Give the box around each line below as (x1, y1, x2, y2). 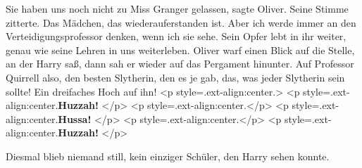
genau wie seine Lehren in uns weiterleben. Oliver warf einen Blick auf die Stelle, (6, 42, 355, 57)
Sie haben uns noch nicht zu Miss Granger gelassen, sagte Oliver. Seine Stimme (6, 1, 349, 15)
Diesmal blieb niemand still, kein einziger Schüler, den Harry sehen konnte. (6, 148, 330, 163)
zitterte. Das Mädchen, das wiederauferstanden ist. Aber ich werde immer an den (6, 15, 356, 30)
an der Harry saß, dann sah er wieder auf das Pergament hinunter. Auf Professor (6, 56, 354, 71)
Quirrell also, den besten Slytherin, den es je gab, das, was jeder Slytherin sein (6, 70, 345, 84)
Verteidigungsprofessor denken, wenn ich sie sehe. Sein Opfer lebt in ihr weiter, (6, 29, 347, 44)
